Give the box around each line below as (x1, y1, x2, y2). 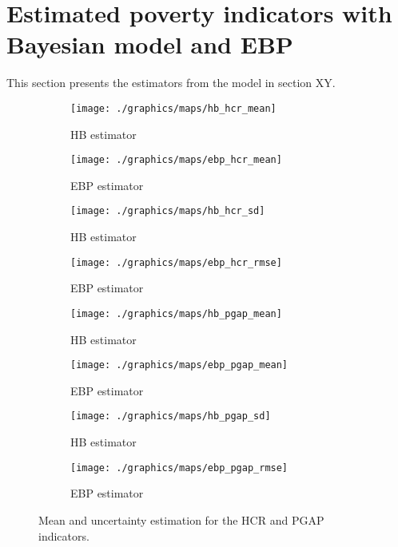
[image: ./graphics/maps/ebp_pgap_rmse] (70, 462, 289, 474)
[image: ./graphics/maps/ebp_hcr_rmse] (70, 256, 282, 268)
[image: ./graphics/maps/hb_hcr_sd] (70, 205, 265, 217)
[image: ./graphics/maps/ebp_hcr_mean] (70, 154, 282, 166)
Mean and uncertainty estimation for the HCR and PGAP (38, 511, 324, 528)
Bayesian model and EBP (6, 28, 293, 61)
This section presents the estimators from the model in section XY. (6, 74, 336, 91)
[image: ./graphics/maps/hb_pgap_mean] (70, 307, 282, 319)
